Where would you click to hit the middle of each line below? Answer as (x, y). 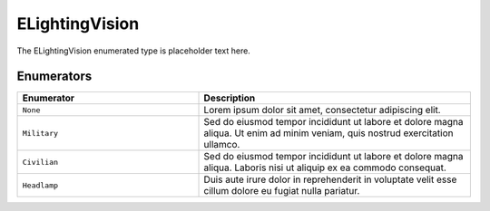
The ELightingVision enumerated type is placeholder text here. (134, 51)
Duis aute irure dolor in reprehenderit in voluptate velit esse (330, 179)
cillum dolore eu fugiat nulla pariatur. (282, 191)
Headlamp (40, 185)
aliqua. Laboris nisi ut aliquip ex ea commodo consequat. (325, 168)
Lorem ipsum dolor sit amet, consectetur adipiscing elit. (322, 110)
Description (230, 98)
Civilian (40, 162)
